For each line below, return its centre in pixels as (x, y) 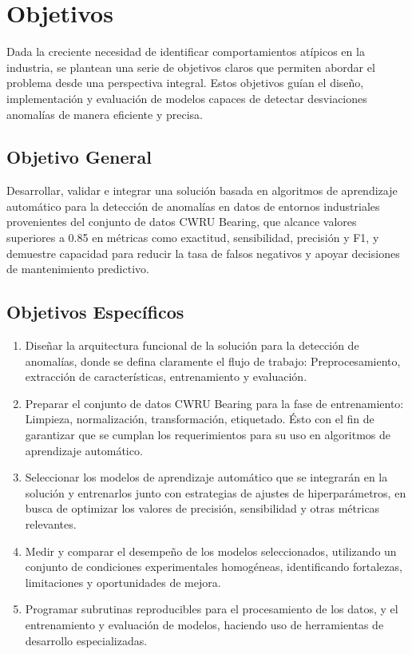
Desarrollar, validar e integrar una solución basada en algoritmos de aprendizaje (202, 190)
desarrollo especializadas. (86, 640)
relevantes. (51, 524)
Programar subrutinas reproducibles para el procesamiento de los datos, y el (212, 609)
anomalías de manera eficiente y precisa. (105, 114)
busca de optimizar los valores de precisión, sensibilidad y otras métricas (202, 508)
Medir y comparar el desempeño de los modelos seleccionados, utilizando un (211, 551)
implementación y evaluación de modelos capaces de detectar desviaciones (187, 98)
